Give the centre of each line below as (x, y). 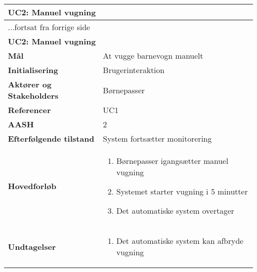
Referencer (29, 110)
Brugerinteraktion (134, 70)
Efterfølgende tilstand (51, 138)
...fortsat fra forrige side (49, 27)
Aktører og (30, 84)
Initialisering (33, 70)
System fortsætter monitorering (157, 138)
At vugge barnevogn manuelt (153, 56)
